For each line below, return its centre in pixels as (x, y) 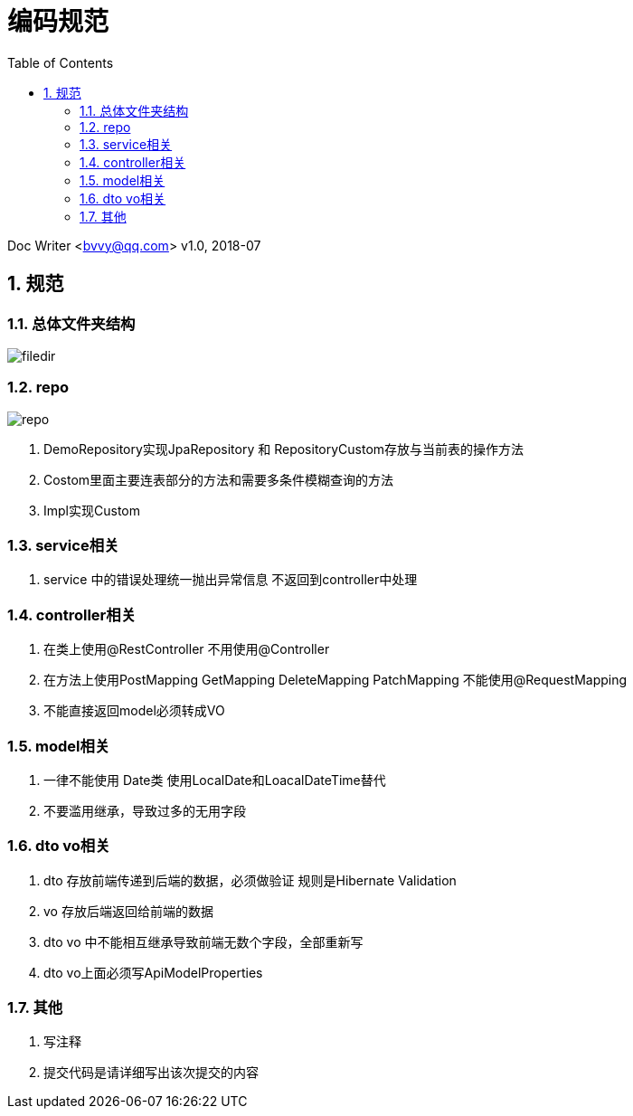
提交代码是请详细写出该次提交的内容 (151, 1073)
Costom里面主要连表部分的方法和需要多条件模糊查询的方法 (219, 479)
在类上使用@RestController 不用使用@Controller (187, 649)
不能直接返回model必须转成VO (134, 711)
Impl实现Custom (92, 510)
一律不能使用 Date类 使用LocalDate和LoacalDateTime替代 (215, 780)
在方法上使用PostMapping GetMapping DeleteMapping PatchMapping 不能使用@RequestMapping (335, 680)
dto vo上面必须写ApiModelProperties (153, 972)
